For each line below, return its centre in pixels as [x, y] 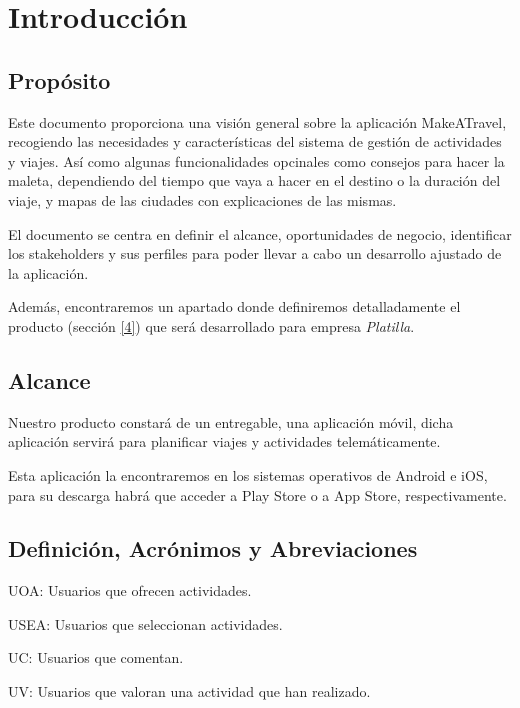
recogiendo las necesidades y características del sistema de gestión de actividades [255, 141]
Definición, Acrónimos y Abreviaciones [213, 548]
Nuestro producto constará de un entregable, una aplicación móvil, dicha [231, 421]
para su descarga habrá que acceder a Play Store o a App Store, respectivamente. [257, 494]
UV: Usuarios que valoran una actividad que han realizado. [189, 691]
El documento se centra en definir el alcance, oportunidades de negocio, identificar [260, 233]
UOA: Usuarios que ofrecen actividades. [130, 590]
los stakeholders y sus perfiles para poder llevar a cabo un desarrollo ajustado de [255, 253]
